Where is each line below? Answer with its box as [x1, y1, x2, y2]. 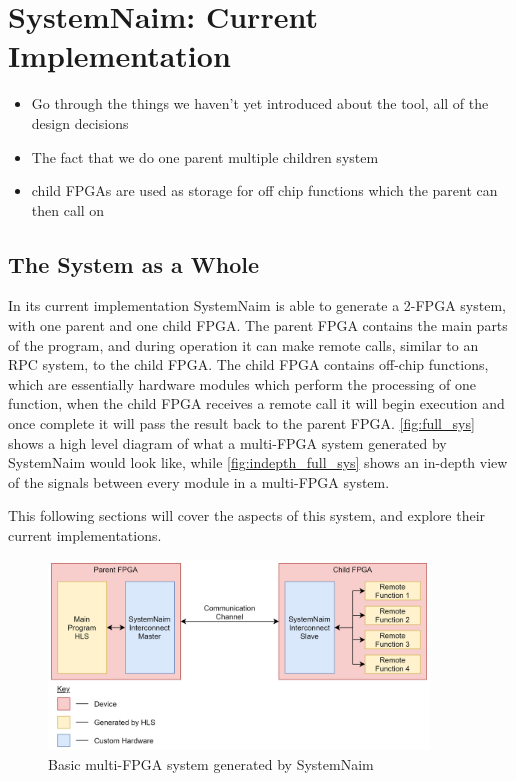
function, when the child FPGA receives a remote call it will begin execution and [8, 393, 505, 414]
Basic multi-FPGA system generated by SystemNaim [48, 754, 374, 774]
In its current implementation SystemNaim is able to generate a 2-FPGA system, [8, 295, 506, 316]
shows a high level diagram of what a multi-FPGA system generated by [8, 432, 447, 453]
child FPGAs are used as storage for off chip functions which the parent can [31, 180, 498, 201]
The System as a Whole [8, 248, 259, 279]
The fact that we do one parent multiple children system [31, 146, 379, 167]
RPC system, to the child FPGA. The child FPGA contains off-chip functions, [8, 354, 489, 375]
